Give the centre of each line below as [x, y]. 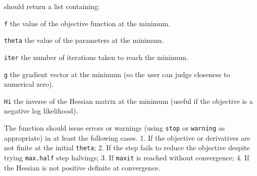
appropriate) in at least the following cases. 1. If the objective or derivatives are [127, 137]
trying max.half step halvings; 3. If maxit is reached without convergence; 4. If [127, 157]
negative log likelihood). [41, 111]
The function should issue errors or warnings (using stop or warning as [115, 128]
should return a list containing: [52, 6]
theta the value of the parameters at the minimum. [84, 40]
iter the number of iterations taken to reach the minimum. [96, 57]
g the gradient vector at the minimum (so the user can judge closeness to [117, 74]
